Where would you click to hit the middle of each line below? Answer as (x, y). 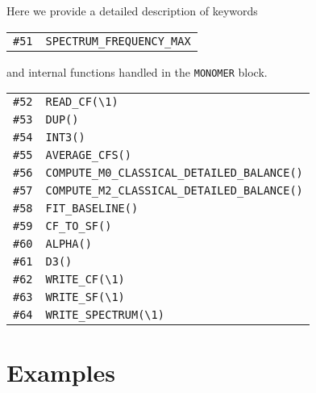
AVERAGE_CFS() (88, 155)
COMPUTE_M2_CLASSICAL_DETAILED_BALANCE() (174, 191)
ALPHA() (69, 244)
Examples (61, 372)
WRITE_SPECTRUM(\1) (105, 315)
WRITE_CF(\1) (85, 280)
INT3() (65, 138)
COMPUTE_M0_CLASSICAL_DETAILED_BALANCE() (174, 173)
